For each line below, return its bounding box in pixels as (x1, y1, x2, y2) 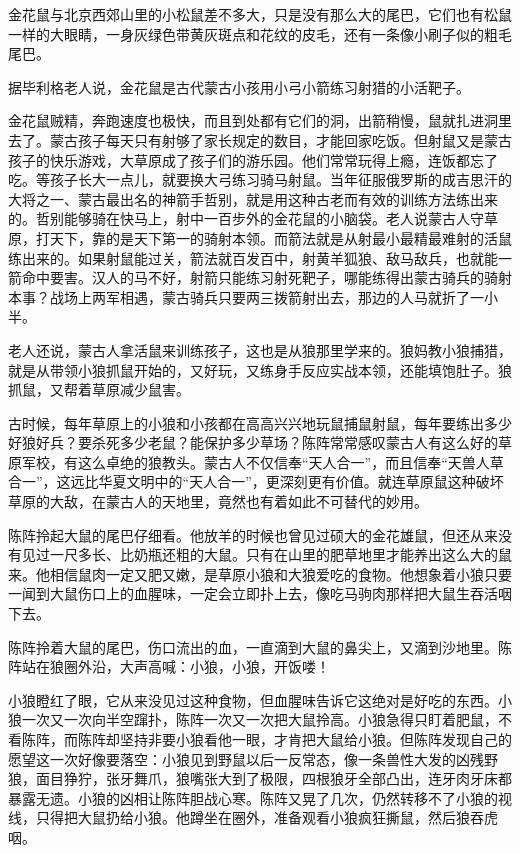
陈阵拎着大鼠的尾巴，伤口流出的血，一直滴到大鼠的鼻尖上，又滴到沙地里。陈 (8, 636, 512, 657)
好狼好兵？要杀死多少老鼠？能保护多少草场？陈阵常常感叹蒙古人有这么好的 (8, 432, 498, 453)
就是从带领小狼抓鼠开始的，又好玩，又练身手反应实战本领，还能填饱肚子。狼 (8, 359, 512, 380)
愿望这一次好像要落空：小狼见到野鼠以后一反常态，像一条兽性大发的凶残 (8, 748, 484, 769)
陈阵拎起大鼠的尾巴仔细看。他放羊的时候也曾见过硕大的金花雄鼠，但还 (8, 524, 470, 545)
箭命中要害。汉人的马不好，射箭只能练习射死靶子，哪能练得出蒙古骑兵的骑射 (8, 267, 512, 288)
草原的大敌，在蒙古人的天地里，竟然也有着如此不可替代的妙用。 (8, 491, 428, 512)
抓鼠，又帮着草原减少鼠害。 (8, 379, 190, 400)
